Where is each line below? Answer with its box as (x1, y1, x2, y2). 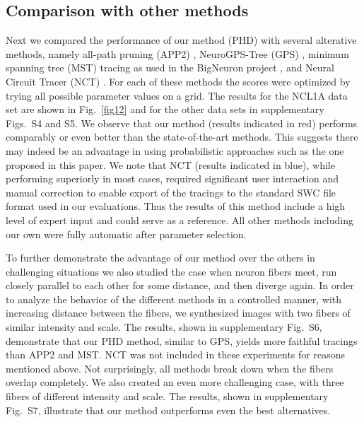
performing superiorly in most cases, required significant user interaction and (6, 171, 339, 186)
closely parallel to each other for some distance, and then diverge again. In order (6, 278, 354, 293)
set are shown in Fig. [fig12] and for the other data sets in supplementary (6, 102, 324, 117)
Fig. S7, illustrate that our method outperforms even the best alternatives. (6, 402, 331, 417)
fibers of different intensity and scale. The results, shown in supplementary (6, 389, 329, 404)
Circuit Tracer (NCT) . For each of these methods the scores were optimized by (6, 74, 351, 88)
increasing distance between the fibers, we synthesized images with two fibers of (6, 305, 351, 320)
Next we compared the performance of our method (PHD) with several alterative (6, 33, 357, 47)
